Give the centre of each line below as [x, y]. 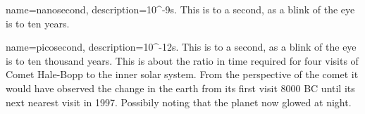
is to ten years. [38, 23]
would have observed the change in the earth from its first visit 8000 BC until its [180, 88]
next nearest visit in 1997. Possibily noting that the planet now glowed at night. [179, 102]
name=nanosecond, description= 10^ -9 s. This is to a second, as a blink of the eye [180, 9]
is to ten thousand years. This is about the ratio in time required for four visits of [182, 60]
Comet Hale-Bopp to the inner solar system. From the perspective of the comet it [182, 74]
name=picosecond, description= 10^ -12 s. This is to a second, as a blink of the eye [181, 47]
